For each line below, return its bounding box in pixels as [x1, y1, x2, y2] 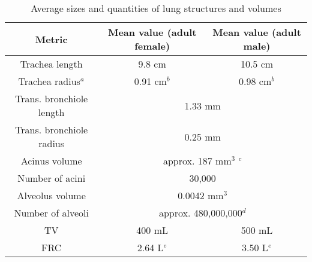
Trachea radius [18, 74, 80, 88]
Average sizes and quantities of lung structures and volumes [31, 1, 281, 15]
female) [134, 39, 170, 53]
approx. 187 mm [163, 154, 232, 167]
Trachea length [20, 57, 83, 71]
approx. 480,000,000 [158, 206, 242, 220]
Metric [35, 32, 68, 46]
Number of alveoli [14, 206, 89, 220]
